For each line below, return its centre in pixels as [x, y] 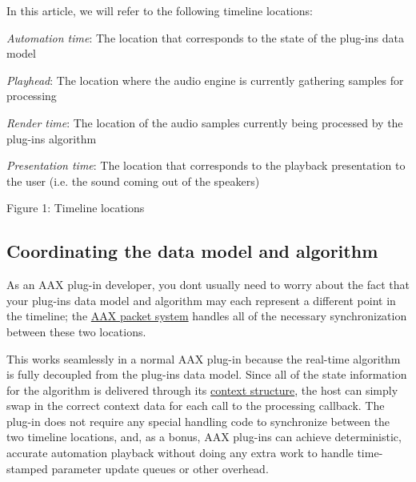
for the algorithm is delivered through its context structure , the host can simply [202, 390]
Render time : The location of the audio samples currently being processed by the [205, 122]
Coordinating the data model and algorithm [192, 251]
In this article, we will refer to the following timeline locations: [160, 10]
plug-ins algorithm [52, 138]
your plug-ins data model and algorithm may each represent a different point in [201, 300]
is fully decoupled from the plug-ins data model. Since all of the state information [207, 374]
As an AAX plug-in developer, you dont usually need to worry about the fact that [208, 285]
